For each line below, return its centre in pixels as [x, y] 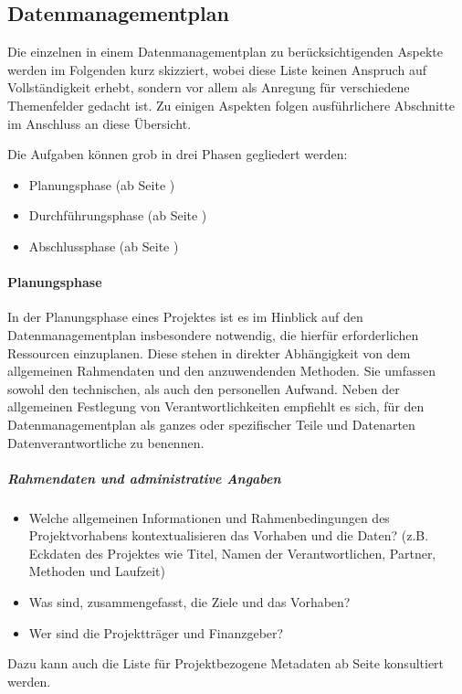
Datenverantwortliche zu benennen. [106, 442]
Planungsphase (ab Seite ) [102, 184]
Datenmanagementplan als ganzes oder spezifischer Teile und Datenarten [211, 424]
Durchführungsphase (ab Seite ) [118, 215]
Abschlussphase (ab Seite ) [104, 246]
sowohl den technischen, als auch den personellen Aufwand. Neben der [204, 388]
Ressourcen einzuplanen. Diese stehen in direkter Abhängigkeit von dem [209, 352]
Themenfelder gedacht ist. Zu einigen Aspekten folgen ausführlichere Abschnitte [231, 105]
